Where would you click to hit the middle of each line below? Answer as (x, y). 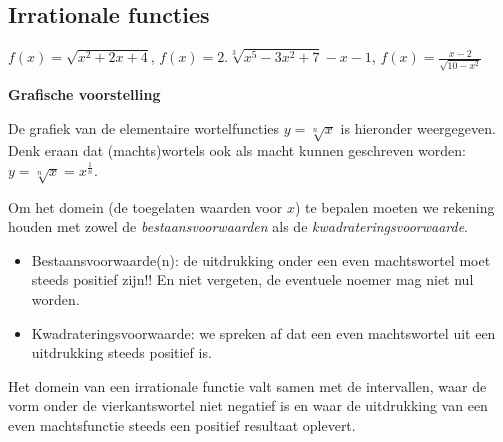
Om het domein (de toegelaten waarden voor (145, 206)
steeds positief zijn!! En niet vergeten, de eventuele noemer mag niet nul (252, 279)
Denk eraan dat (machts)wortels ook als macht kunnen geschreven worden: (237, 150)
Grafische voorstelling (84, 93)
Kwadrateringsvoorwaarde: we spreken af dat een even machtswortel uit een (263, 332)
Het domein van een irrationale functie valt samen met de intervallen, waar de (247, 385)
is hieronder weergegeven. (418, 127)
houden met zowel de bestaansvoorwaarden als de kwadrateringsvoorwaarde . (238, 226)
